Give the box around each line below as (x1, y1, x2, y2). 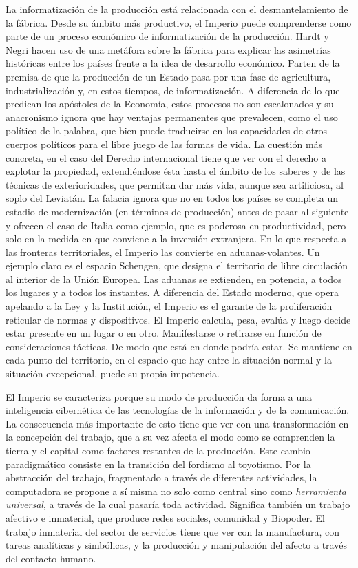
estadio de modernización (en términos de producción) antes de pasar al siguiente (6, 204, 349, 218)
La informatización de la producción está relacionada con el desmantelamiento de (6, 2, 348, 16)
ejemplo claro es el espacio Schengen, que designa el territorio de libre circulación (6, 258, 348, 273)
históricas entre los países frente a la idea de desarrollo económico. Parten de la (6, 56, 340, 70)
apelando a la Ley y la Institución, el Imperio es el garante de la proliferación (6, 299, 333, 313)
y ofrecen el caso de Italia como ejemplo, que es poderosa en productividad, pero (6, 218, 346, 232)
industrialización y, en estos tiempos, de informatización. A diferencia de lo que (6, 83, 340, 97)
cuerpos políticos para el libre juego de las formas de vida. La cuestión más (6, 136, 323, 151)
